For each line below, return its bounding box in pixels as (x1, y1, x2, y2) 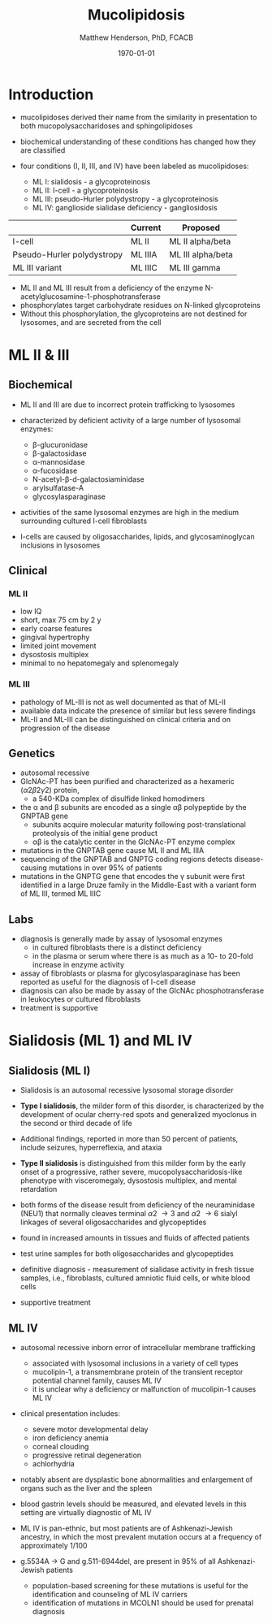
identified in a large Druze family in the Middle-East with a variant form (19, 880, 257, 890)
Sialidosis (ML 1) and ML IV (8, 1032, 192, 1050)
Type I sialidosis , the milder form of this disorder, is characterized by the (19, 1101, 265, 1111)
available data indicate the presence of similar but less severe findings (19, 705, 256, 716)
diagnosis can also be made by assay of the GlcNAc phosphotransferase (19, 985, 265, 996)
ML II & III (8, 345, 70, 364)
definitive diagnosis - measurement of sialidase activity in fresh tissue (19, 1265, 254, 1275)
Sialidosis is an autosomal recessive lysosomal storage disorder (19, 1085, 234, 1095)
